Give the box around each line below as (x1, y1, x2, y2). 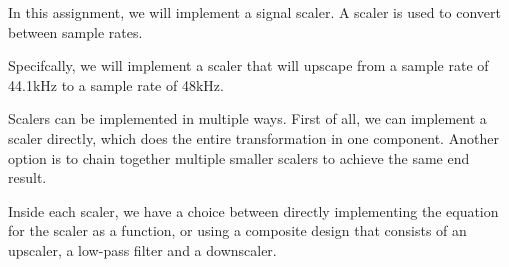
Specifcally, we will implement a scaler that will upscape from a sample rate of (8, 55, 489, 76)
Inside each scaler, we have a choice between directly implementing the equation (8, 200, 499, 221)
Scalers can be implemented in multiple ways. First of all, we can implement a (8, 108, 487, 129)
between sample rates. (8, 21, 143, 42)
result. (8, 167, 47, 188)
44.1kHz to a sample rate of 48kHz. (8, 74, 224, 95)
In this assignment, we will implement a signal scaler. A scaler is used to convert (8, 2, 501, 22)
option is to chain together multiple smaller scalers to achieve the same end (8, 147, 470, 168)
